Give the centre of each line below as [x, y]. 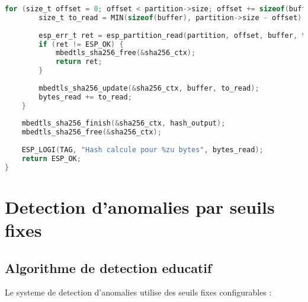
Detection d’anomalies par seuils [140, 206]
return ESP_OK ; [51, 158]
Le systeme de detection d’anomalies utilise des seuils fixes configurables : [138, 292]
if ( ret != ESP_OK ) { [81, 44]
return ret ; [79, 62]
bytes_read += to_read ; [85, 97]
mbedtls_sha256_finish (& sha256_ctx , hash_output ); [123, 123]
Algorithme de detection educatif [108, 267]
